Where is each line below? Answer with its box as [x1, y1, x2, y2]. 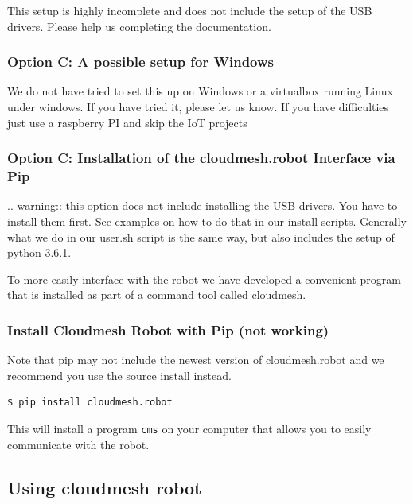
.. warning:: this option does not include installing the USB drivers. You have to [7, 197, 398, 214]
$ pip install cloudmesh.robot [7, 397, 173, 409]
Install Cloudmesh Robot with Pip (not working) [7, 320, 329, 339]
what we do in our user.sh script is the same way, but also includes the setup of [7, 228, 395, 245]
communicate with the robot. [7, 436, 150, 452]
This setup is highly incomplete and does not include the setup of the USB [7, 2, 372, 18]
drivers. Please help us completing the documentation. [7, 17, 271, 34]
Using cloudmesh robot [7, 475, 202, 499]
